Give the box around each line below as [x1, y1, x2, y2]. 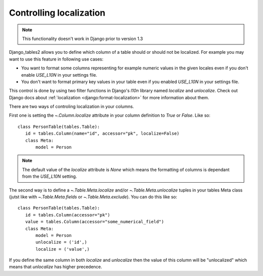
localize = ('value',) [36, 246, 90, 252]
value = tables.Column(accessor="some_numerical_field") [25, 219, 164, 225]
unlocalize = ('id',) [36, 239, 87, 245]
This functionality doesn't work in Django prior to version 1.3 [22, 36, 143, 42]
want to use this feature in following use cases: [9, 56, 104, 62]
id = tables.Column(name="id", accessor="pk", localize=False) [25, 131, 180, 136]
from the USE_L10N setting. [22, 173, 77, 179]
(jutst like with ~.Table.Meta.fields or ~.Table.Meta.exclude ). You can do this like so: [9, 193, 177, 200]
